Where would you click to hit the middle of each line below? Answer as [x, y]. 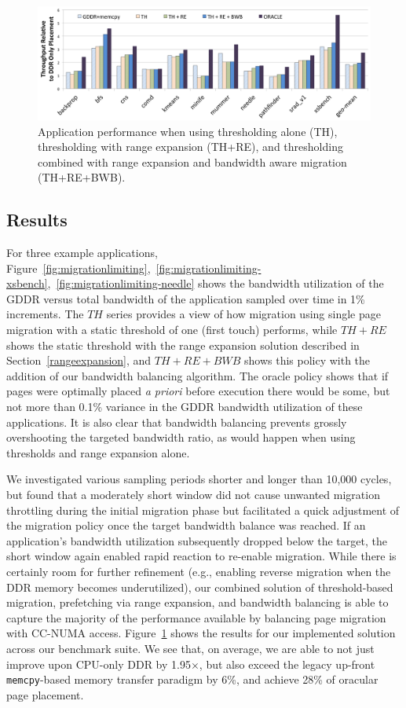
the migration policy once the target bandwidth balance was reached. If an [186, 525]
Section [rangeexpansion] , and [79, 360]
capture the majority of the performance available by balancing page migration [196, 617]
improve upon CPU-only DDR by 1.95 [99, 664]
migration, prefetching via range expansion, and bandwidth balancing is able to [198, 602]
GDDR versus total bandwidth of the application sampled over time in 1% [186, 298]
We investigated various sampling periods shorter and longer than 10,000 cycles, [199, 479]
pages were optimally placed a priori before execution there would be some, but [198, 391]
